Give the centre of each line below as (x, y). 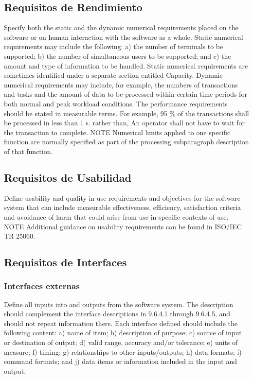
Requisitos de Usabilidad (68, 177)
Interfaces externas (42, 286)
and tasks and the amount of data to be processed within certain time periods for (126, 94)
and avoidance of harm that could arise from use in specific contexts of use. (116, 216)
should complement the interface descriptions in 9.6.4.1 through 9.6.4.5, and (117, 314)
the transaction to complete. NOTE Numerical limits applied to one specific (117, 132)
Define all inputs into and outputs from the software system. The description (118, 304)
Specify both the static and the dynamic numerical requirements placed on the (121, 27)
